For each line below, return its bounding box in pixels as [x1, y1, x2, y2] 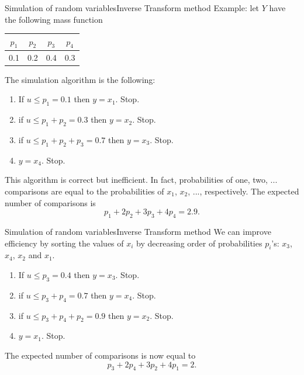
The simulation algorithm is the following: [5, 73, 156, 85]
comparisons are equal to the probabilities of [5, 185, 164, 197]
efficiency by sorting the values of [5, 237, 124, 249]
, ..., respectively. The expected [188, 185, 299, 197]
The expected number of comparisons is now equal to [5, 349, 196, 361]
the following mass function [5, 13, 103, 25]
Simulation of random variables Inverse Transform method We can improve [5, 225, 271, 237]
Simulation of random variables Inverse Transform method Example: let [5, 2, 260, 13]
